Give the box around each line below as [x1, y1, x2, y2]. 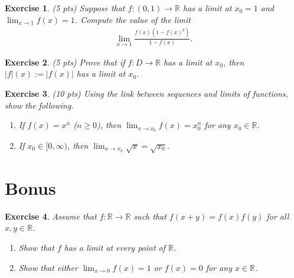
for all [266, 210, 289, 222]
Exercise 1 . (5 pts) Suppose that [5, 2, 125, 14]
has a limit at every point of [64, 241, 166, 254]
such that [133, 210, 166, 222]
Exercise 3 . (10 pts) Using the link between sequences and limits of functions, [5, 87, 288, 99]
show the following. [5, 99, 74, 111]
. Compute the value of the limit [74, 13, 191, 25]
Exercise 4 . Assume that [5, 210, 97, 222]
